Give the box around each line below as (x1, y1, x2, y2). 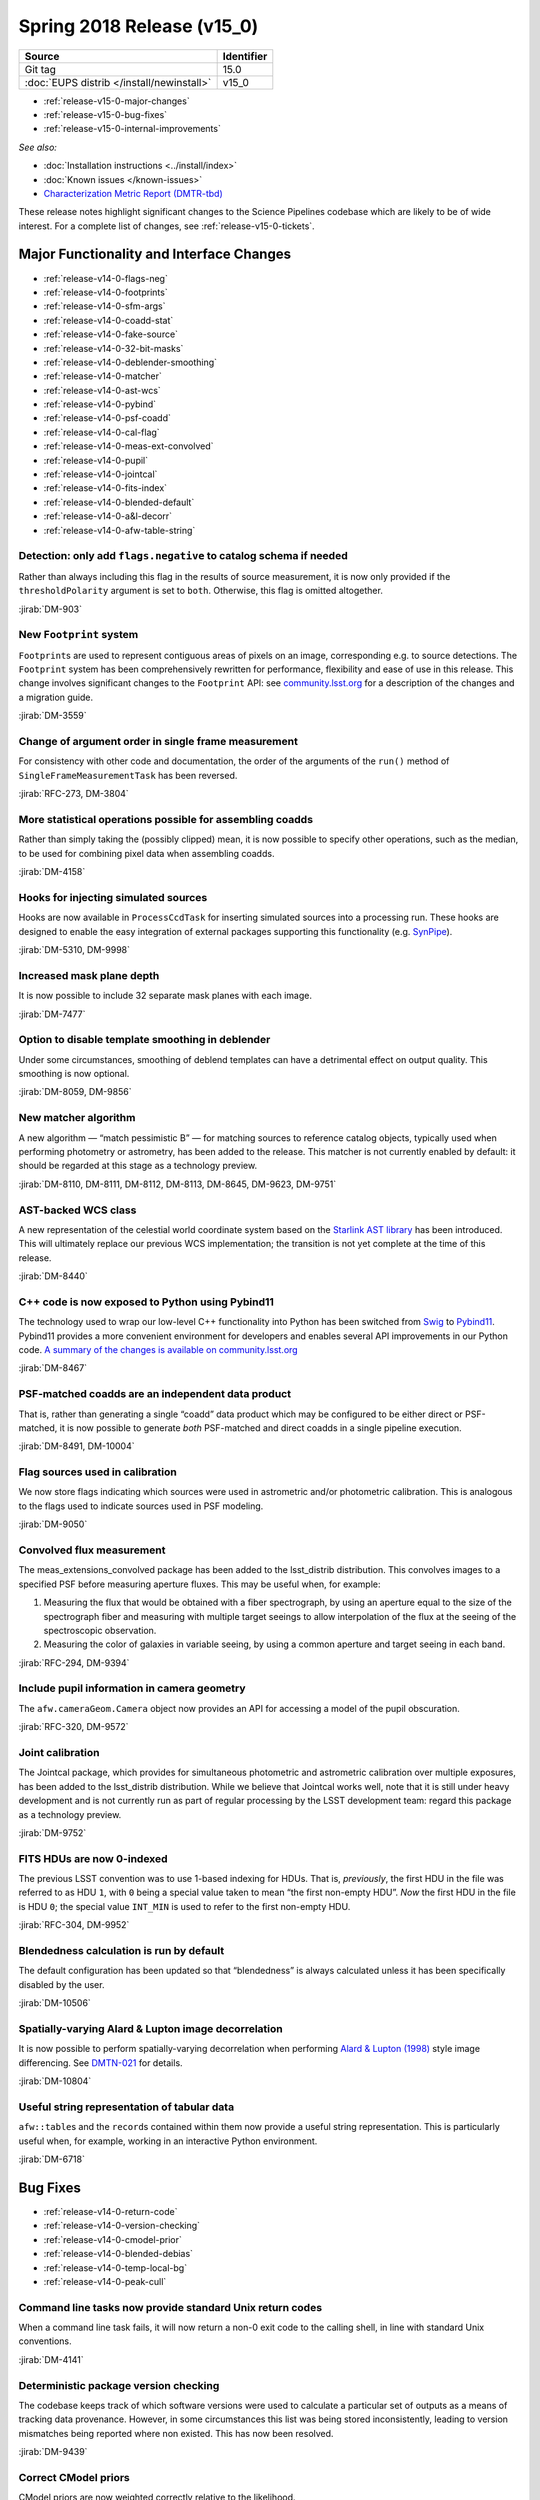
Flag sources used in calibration (18, 1465, 177, 1479)
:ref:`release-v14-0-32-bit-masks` (43, 342, 184, 354)
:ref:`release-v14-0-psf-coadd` (43, 412, 172, 424)
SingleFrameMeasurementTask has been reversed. (18, 769, 238, 781)
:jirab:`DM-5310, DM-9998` (18, 944, 130, 955)
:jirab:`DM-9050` (18, 1518, 88, 1530)
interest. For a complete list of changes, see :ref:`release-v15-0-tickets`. (18, 220, 315, 232)
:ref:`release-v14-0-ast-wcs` (43, 384, 162, 396)
